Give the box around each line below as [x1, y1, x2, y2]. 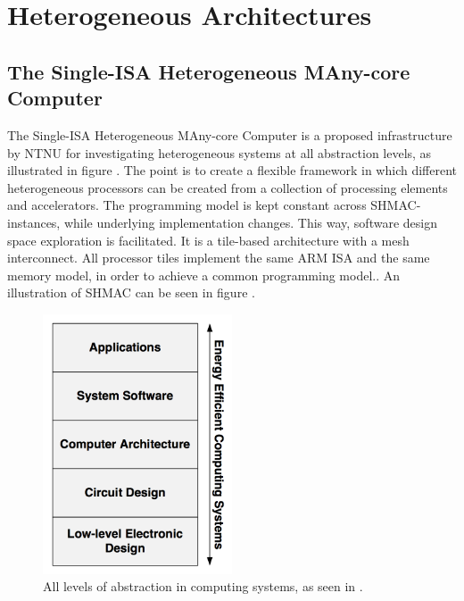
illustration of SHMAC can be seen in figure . [7, 283, 255, 302]
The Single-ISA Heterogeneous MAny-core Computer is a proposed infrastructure [7, 125, 452, 144]
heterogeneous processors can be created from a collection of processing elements [7, 178, 448, 196]
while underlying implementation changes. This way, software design [63, 213, 437, 231]
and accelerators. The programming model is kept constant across [7, 196, 367, 214]
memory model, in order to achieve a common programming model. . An [7, 265, 401, 284]
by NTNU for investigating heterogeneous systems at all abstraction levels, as [7, 143, 432, 162]
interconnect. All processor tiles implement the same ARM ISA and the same [7, 248, 430, 267]
